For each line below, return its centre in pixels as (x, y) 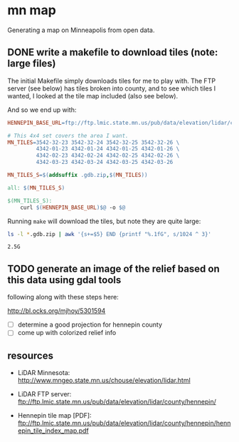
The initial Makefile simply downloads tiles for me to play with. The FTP (111, 81)
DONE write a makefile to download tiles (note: (113, 52)
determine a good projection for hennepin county (90, 325)
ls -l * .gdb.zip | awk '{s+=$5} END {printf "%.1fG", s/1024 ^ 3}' (110, 234)
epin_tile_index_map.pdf (53, 431)
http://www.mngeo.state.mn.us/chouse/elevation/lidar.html (104, 381)
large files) (32, 64)
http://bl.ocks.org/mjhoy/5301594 (57, 311)
